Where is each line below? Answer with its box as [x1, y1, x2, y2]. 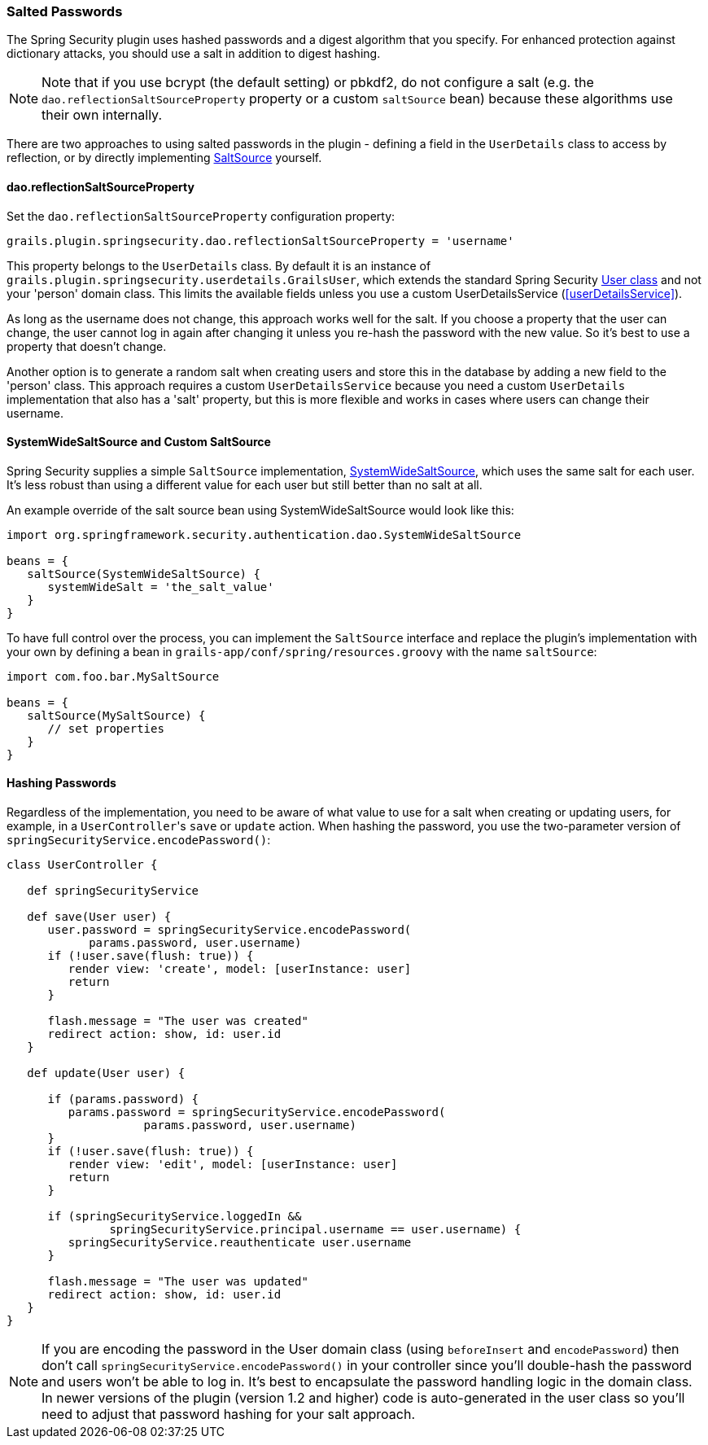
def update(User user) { [27, 1066, 186, 1080]
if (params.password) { [47, 1093, 199, 1106]
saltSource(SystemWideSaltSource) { [27, 567, 260, 580]
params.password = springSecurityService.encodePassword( [68, 1106, 446, 1119]
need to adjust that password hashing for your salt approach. [42, 1406, 416, 1423]
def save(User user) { [27, 910, 172, 924]
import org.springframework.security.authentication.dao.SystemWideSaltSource [7, 528, 522, 541]
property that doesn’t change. [7, 339, 167, 353]
